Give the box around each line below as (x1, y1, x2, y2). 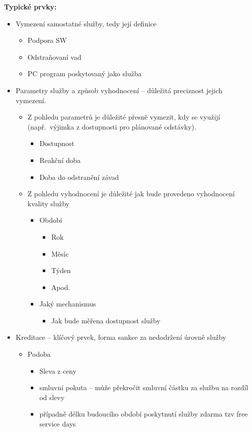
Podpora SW (27, 35, 67, 45)
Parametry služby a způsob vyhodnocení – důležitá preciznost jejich (15, 85, 223, 95)
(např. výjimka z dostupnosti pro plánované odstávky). (27, 121, 196, 132)
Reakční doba (39, 154, 81, 165)
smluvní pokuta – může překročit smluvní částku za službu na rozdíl (39, 382, 249, 393)
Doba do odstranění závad (39, 171, 119, 182)
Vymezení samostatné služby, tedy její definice (15, 18, 157, 28)
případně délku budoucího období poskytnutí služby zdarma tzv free (39, 409, 248, 419)
